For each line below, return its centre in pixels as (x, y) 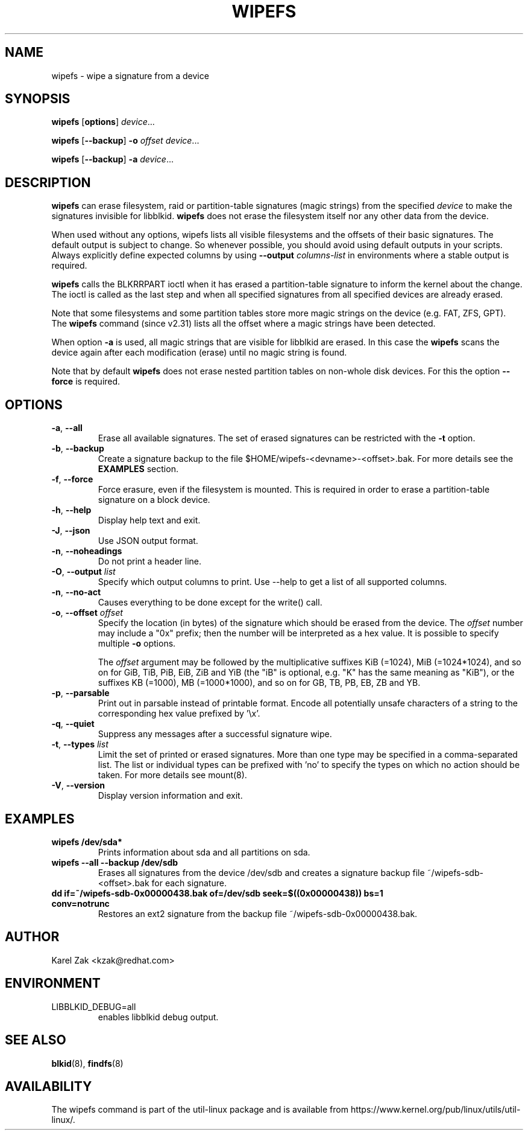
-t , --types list (80, 744)
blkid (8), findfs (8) (87, 1063)
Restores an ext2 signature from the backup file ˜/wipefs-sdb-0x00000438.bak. (258, 913)
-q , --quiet (73, 724)
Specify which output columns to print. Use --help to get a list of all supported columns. (272, 582)
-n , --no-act (76, 592)
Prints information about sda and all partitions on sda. (204, 852)
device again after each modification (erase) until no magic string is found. (199, 353)
